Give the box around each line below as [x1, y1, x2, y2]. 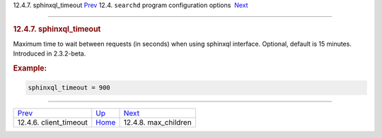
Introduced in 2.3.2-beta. [13, 49, 86, 58]
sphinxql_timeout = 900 [28, 84, 111, 92]
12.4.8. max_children [123, 118, 192, 127]
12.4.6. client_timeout [17, 118, 88, 127]
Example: [13, 63, 47, 73]
